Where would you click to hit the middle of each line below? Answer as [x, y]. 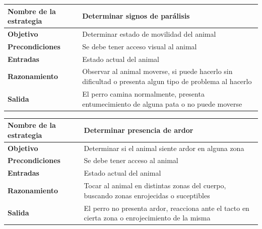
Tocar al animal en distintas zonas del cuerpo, [155, 185]
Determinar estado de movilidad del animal [149, 33]
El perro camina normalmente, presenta [143, 93]
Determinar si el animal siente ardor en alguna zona [164, 148]
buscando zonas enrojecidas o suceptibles [147, 195]
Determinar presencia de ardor [139, 130]
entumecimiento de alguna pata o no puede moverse [162, 103]
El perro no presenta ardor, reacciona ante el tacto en [167, 208]
